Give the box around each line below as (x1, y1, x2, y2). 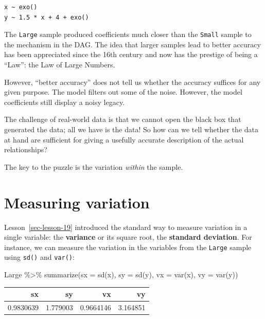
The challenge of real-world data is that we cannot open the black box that (4, 114, 241, 125)
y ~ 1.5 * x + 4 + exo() (4, 13, 89, 21)
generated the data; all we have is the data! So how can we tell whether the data (4, 124, 258, 134)
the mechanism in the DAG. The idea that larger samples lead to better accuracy (4, 39, 261, 49)
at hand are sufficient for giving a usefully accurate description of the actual (4, 134, 244, 145)
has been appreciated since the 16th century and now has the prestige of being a (4, 49, 258, 60)
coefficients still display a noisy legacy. (4, 96, 125, 107)
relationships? (4, 144, 47, 155)
